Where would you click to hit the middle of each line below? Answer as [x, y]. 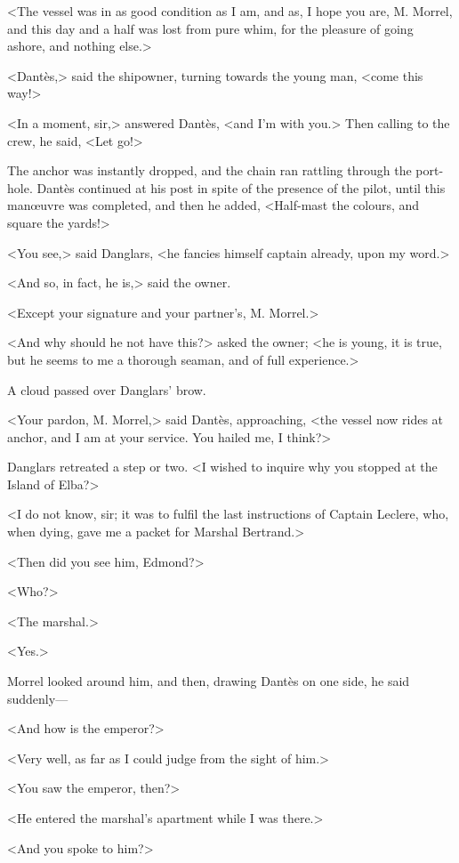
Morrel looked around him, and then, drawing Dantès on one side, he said [209, 681]
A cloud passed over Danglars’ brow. [107, 389]
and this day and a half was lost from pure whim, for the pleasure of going [210, 28]
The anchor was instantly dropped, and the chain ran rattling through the [209, 170]
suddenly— [38, 698]
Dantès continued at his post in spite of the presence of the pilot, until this [241, 187]
